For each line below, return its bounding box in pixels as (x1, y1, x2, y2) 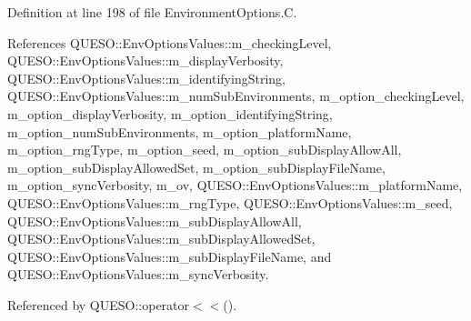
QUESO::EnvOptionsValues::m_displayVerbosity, (7, 51, 284, 70)
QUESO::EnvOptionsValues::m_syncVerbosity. (7, 265, 269, 284)
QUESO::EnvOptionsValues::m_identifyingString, (7, 68, 286, 87)
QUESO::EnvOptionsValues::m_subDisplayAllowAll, (7, 211, 302, 230)
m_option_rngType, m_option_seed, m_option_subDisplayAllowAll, (7, 140, 402, 159)
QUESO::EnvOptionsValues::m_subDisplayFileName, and (7, 246, 332, 266)
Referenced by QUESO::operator (7, 295, 190, 314)
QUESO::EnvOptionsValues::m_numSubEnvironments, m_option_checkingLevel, (7, 86, 465, 105)
